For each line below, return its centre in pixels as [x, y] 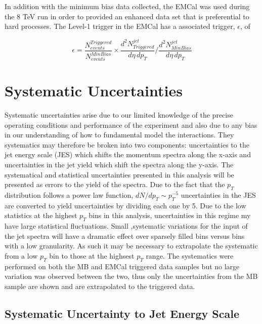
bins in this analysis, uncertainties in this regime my [170, 215]
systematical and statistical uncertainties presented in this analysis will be [119, 174]
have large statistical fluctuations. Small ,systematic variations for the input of [126, 226]
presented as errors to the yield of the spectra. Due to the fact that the [115, 184]
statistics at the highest [41, 215]
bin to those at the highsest [92, 255]
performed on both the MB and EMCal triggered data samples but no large [122, 266]
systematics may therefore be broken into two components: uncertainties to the [127, 144]
